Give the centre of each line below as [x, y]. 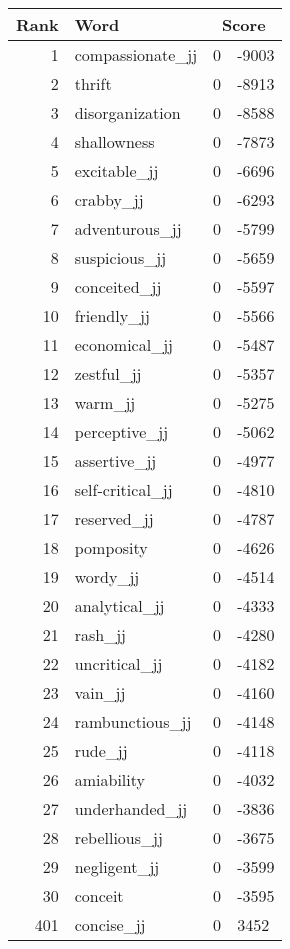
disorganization [127, 112]
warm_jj [105, 402]
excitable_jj [116, 170]
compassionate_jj [136, 54]
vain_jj [100, 692]
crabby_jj [109, 199]
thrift [93, 83]
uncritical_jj [118, 663]
